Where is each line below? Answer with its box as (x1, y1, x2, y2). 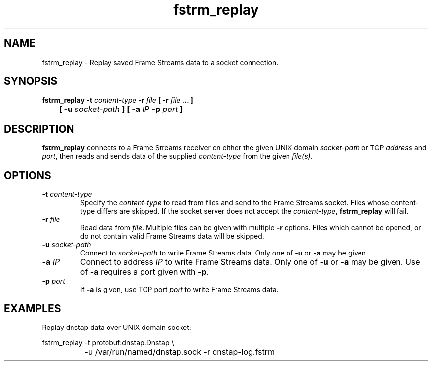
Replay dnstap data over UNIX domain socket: (42, 323, 191, 331)
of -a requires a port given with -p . (80, 267, 209, 277)
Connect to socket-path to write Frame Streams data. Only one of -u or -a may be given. (80, 249, 368, 257)
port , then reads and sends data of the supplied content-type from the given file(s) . (42, 152, 313, 161)
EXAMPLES (4, 302, 61, 315)
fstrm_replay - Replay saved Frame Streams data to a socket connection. (42, 58, 279, 67)
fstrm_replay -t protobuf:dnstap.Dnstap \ (42, 338, 174, 347)
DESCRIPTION (4, 122, 74, 135)
